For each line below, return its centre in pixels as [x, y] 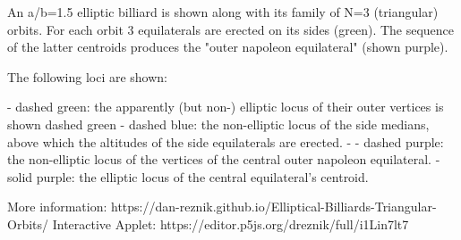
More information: [57, 207]
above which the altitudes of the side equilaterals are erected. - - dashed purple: [226, 141]
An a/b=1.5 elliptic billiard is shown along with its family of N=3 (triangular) [223, 12]
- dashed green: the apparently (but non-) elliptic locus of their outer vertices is [226, 107]
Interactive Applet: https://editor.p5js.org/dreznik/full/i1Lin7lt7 [230, 223]
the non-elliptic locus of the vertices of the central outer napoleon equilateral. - [224, 159]
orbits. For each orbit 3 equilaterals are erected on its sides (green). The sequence [231, 29]
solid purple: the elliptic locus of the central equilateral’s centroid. [188, 176]
